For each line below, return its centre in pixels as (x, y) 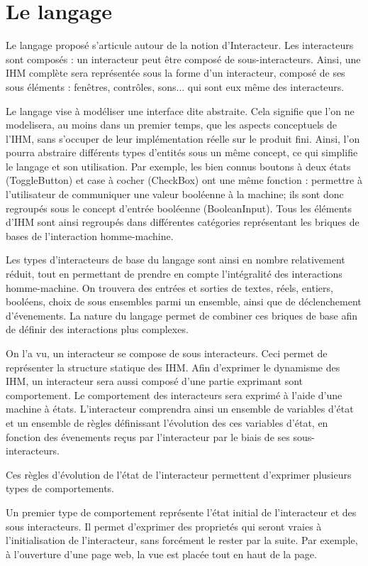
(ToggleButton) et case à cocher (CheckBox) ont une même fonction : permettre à (184, 180)
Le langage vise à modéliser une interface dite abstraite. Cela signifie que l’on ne (180, 110)
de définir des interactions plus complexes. (97, 329)
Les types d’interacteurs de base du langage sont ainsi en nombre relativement (175, 260)
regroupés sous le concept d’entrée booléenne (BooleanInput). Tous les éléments (179, 208)
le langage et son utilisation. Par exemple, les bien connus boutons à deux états (178, 166)
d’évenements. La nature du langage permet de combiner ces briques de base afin (182, 315)
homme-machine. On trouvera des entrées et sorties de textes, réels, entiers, (169, 287)
